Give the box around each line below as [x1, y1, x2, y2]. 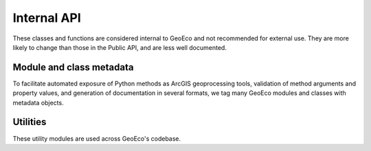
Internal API [12, 10, 82, 25]
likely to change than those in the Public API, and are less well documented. [12, 43, 227, 51]
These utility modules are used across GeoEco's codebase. [12, 134, 181, 143]
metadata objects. [12, 98, 65, 107]
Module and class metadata [12, 61, 134, 73]
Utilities [12, 116, 47, 128]
